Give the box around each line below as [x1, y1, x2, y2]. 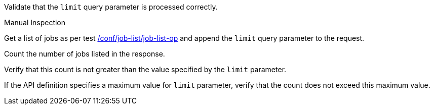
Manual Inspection [4, 18, 66, 27]
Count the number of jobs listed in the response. [4, 49, 165, 58]
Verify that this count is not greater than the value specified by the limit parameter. [4, 65, 287, 74]
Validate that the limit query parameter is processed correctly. [4, 3, 218, 11]
